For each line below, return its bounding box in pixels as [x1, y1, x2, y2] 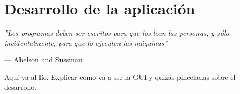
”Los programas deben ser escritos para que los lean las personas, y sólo [4, 27, 229, 38]
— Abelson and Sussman [4, 54, 83, 65]
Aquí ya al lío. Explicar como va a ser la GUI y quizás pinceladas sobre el [4, 71, 236, 82]
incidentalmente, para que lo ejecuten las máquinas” [4, 37, 168, 48]
